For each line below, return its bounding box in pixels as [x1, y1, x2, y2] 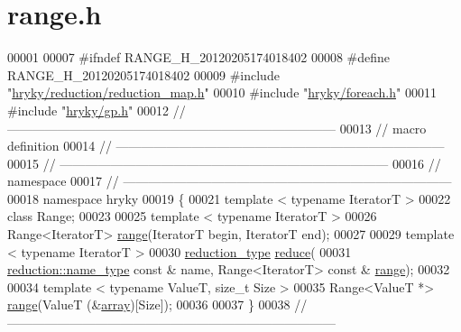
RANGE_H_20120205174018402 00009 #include [7, 65, 280, 84]
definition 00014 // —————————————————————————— [7, 136, 445, 155]
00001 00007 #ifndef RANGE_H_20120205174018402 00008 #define [7, 48, 391, 67]
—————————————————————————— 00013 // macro [7, 118, 427, 137]
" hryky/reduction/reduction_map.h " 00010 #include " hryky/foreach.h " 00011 [7, 83, 437, 102]
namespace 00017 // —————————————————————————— [7, 171, 452, 190]
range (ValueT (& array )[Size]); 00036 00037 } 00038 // [7, 295, 308, 314]
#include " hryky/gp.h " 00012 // [7, 100, 186, 119]
